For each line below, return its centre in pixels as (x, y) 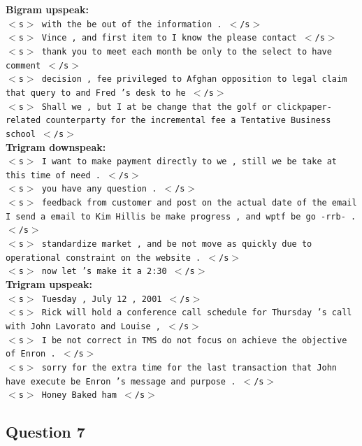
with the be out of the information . (132, 24)
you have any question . (99, 189)
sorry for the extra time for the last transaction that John (189, 367)
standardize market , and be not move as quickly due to (177, 244)
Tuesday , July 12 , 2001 (102, 299)
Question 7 (45, 432)
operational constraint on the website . (103, 258)
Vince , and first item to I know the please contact (169, 38)
